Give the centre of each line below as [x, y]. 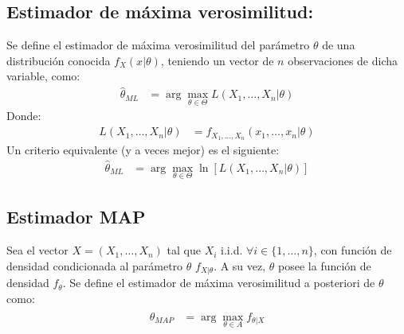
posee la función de [325, 265]
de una [339, 45]
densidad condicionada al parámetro [95, 265]
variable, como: [43, 76]
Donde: [24, 116]
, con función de [353, 250]
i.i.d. [232, 250]
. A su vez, [240, 265]
